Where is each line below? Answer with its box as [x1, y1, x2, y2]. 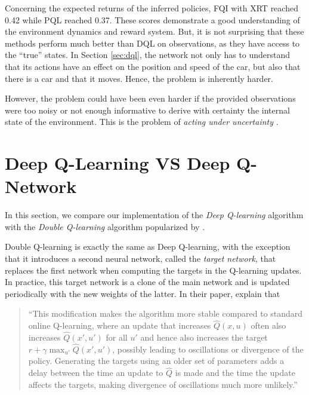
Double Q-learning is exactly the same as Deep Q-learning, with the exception [5, 240, 291, 253]
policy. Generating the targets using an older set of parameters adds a [28, 354, 285, 367]
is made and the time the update [175, 366, 295, 379]
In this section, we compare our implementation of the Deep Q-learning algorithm [5, 209, 304, 221]
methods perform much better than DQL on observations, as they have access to [5, 36, 300, 49]
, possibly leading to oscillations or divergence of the [112, 342, 304, 355]
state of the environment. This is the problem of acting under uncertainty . [5, 115, 279, 128]
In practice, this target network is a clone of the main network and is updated [5, 275, 290, 288]
